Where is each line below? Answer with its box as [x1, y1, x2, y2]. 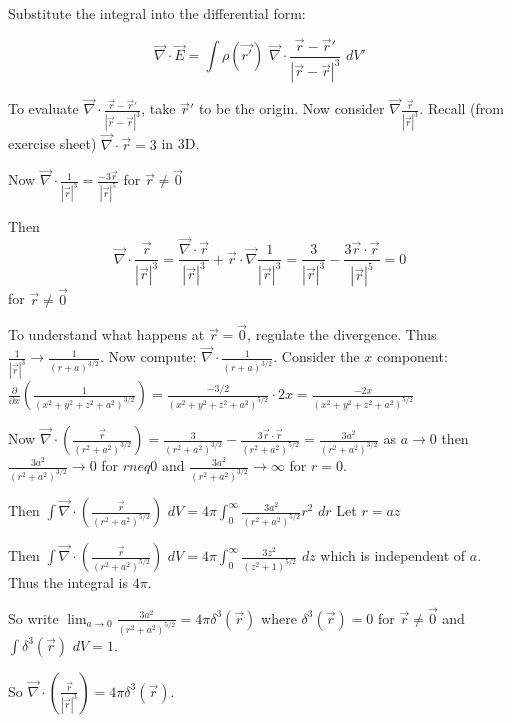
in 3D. [161, 133, 200, 154]
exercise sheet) [8, 133, 97, 154]
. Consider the [273, 346, 360, 367]
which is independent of [320, 545, 466, 566]
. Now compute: [100, 346, 197, 367]
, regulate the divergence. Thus [247, 324, 437, 345]
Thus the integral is [8, 572, 128, 593]
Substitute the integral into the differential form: [8, 3, 306, 23]
